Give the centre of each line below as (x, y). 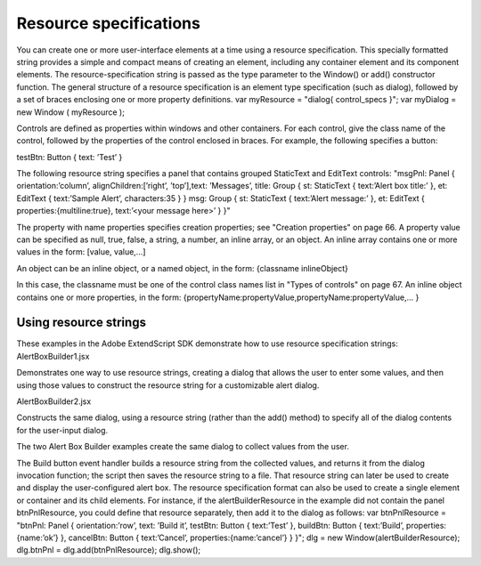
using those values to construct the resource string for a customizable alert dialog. (168, 385)
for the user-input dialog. (62, 430)
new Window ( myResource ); (70, 112)
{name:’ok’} (38, 538)
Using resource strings (82, 323)
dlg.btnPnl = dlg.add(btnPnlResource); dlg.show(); (109, 550)
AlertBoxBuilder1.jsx (53, 356)
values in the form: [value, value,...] (81, 252)
